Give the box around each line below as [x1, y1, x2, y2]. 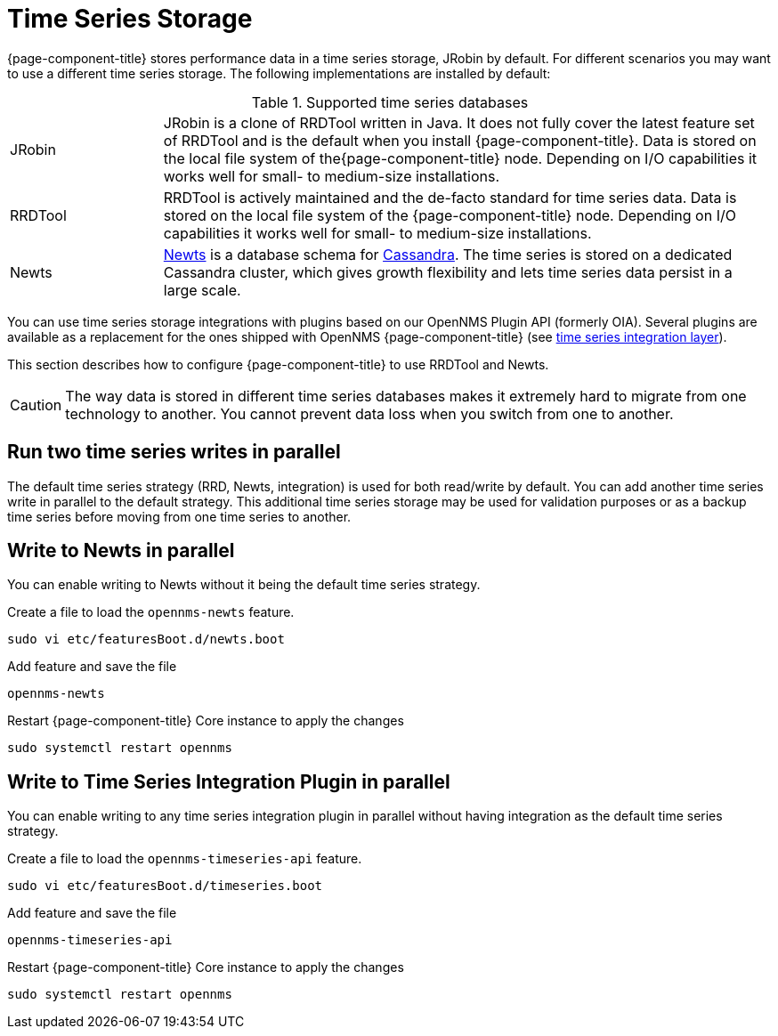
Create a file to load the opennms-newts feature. [7, 604, 295, 620]
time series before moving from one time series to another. [7, 508, 352, 524]
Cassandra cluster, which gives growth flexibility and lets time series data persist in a [163, 263, 733, 281]
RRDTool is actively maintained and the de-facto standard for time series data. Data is [163, 188, 737, 206]
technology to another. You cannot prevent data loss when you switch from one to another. [65, 404, 674, 423]
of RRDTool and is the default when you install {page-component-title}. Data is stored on [163, 131, 757, 150]
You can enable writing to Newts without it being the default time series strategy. [7, 577, 481, 593]
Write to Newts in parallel [7, 539, 235, 563]
